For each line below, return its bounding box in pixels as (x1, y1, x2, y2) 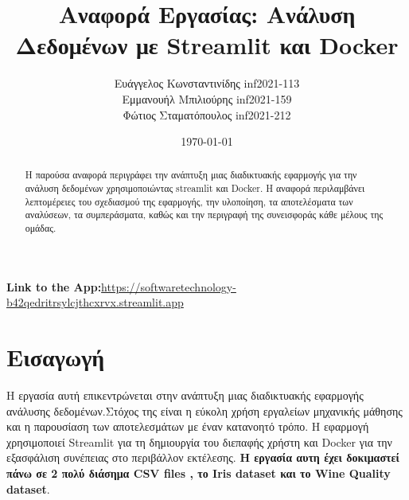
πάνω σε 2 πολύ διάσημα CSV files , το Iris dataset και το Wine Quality (6, 465, 391, 482)
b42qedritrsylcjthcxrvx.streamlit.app (6, 294, 184, 311)
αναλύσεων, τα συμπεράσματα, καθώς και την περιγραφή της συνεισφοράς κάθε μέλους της (25, 208, 384, 221)
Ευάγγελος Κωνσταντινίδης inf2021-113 (114, 75, 300, 92)
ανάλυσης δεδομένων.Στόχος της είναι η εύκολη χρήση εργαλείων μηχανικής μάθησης (6, 402, 403, 419)
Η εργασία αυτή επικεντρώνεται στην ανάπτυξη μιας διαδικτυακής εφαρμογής (6, 387, 364, 404)
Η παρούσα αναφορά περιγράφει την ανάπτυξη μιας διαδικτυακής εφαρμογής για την (25, 168, 357, 182)
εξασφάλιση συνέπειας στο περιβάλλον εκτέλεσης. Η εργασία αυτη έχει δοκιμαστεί (6, 449, 399, 466)
